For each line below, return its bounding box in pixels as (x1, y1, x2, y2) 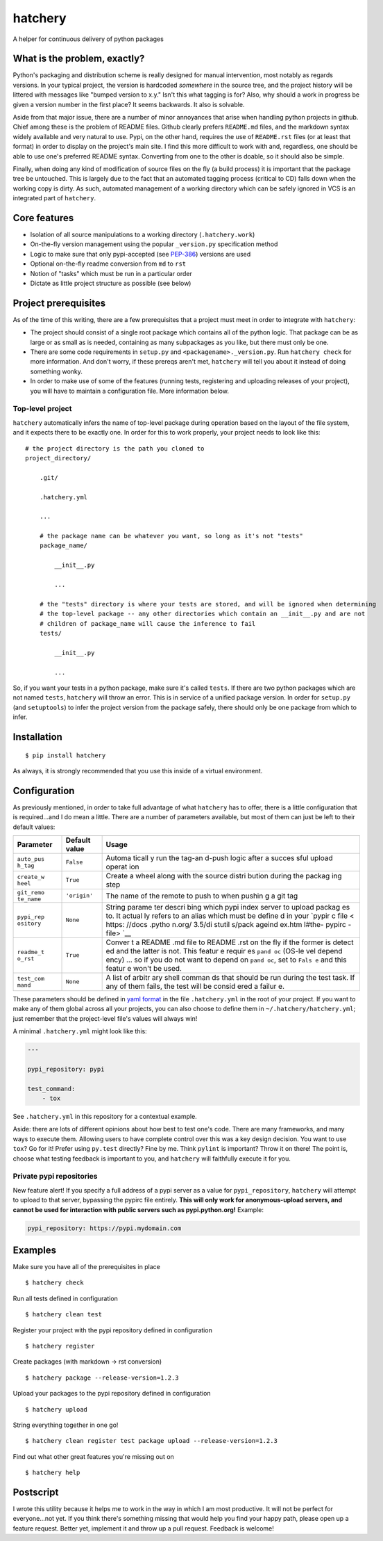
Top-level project (12, 404, 72, 414)
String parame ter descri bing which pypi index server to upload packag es (105, 902, 350, 912)
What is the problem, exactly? (12, 53, 145, 65)
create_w (17, 873, 45, 880)
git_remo (17, 889, 45, 896)
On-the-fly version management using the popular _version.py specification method (30, 240, 278, 248)
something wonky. (30, 367, 83, 376)
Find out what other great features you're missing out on (12, 1452, 175, 1460)
